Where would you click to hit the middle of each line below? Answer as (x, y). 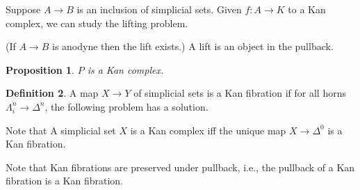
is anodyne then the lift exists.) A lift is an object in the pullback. (193, 46)
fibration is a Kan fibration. (64, 181)
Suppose (23, 9)
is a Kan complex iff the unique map (208, 130)
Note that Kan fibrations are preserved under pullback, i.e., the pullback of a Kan (180, 167)
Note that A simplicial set (61, 130)
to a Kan (307, 9)
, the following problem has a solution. (126, 106)
